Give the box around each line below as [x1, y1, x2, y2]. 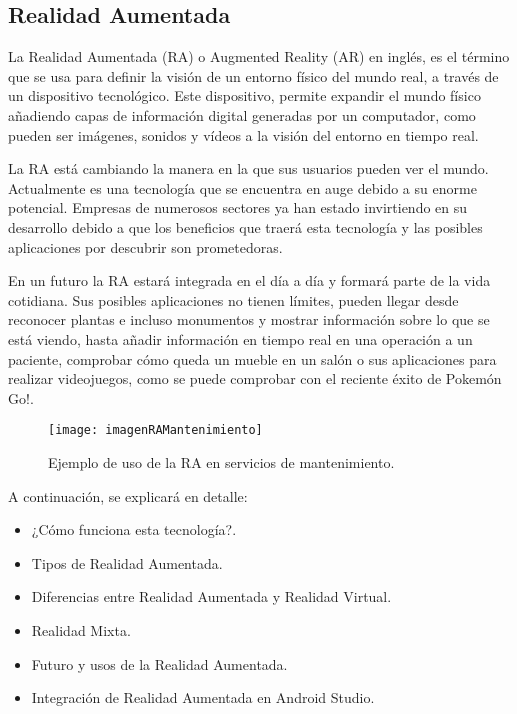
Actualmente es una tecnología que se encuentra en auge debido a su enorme [8, 177, 477, 198]
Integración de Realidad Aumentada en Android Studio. [31, 687, 375, 708]
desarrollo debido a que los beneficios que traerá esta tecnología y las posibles [8, 216, 483, 237]
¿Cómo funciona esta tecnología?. [31, 519, 237, 540]
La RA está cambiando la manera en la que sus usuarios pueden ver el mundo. [8, 158, 489, 179]
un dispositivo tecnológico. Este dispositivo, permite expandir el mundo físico [8, 85, 481, 106]
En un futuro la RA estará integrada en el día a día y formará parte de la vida [8, 270, 491, 291]
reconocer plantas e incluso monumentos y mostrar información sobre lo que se [8, 309, 490, 330]
